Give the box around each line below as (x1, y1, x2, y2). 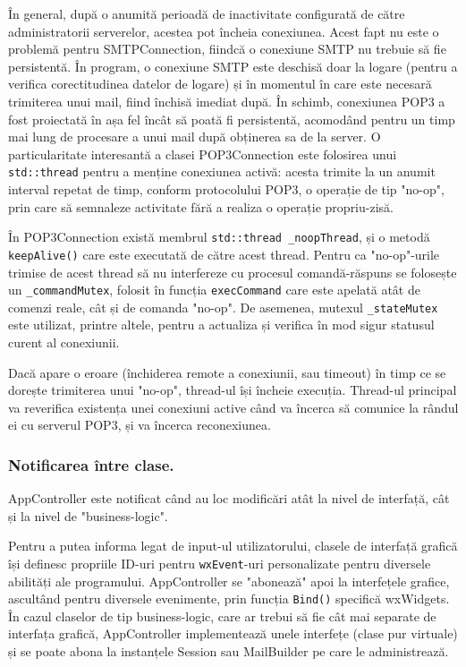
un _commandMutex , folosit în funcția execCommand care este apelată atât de (8, 280, 420, 299)
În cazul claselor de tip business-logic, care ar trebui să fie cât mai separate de (8, 606, 436, 625)
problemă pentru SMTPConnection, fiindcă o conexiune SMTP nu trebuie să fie (8, 39, 446, 58)
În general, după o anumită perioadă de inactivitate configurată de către (8, 4, 405, 22)
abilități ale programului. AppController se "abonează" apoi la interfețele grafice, (8, 571, 450, 590)
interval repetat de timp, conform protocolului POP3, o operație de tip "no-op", (8, 180, 445, 198)
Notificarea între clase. (8, 453, 174, 475)
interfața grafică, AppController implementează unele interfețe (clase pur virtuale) (8, 624, 458, 643)
